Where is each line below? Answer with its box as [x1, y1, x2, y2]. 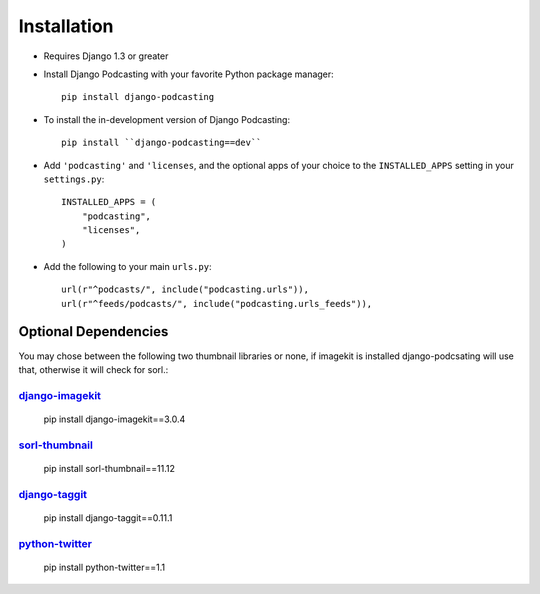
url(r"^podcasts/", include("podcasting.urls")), [61, 284, 310, 295]
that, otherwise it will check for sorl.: [18, 363, 169, 375]
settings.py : [43, 173, 105, 185]
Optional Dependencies [18, 323, 169, 340]
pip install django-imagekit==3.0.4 [43, 413, 186, 425]
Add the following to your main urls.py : [43, 260, 212, 272]
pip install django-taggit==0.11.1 [43, 511, 173, 524]
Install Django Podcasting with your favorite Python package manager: [43, 68, 334, 80]
